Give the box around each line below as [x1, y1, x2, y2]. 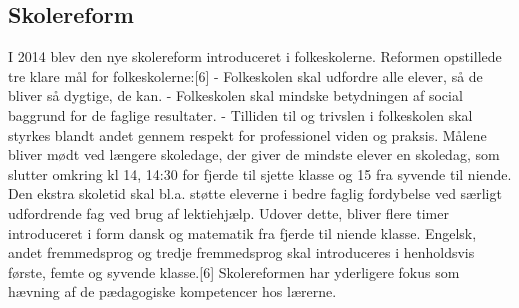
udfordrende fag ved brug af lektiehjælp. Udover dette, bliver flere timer [8, 202, 449, 223]
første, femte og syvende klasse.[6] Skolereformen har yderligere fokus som [8, 261, 460, 282]
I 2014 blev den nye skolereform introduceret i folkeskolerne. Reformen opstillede [8, 46, 502, 67]
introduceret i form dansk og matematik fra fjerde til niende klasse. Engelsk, [8, 222, 477, 243]
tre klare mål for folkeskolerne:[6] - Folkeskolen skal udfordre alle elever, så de [8, 65, 483, 86]
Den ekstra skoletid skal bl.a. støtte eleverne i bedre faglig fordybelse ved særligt [8, 183, 502, 204]
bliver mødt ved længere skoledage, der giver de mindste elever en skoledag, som [8, 144, 500, 165]
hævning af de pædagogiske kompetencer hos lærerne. [8, 281, 337, 302]
